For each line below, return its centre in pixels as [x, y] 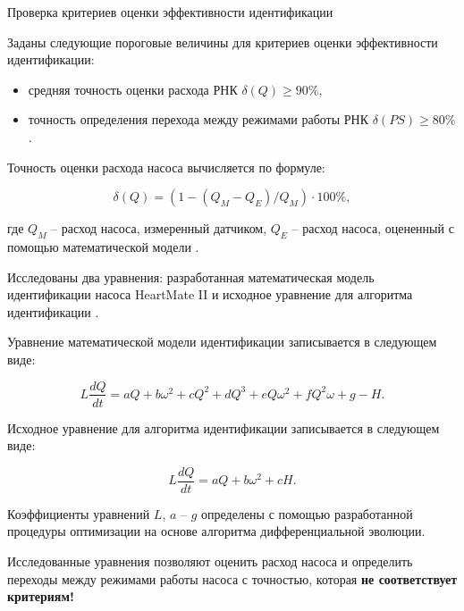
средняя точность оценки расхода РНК [133, 89]
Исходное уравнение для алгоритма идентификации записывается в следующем [224, 427]
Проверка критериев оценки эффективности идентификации [170, 12]
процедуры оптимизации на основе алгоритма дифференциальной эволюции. [216, 531]
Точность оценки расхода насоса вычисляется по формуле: [166, 167]
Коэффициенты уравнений [79, 513]
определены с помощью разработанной [307, 513]
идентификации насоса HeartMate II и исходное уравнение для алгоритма [210, 294]
